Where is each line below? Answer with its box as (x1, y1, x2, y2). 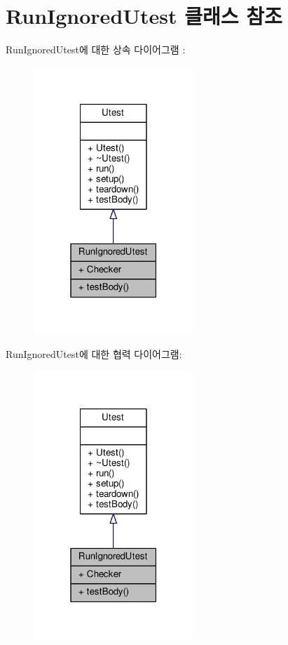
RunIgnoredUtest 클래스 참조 (6, 1, 282, 30)
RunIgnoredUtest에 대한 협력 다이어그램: (6, 347, 182, 361)
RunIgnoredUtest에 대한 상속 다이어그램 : (6, 42, 186, 57)
